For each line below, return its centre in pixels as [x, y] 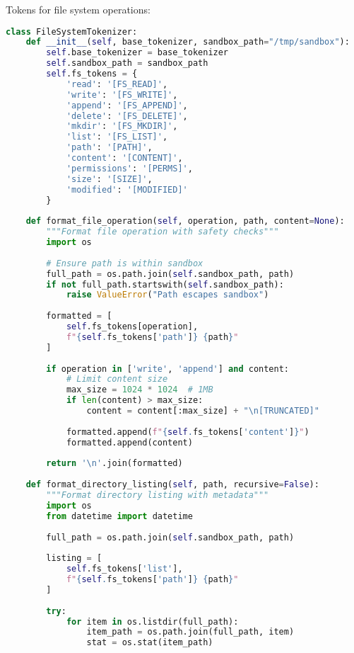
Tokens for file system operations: [78, 9]
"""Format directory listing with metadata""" [158, 495]
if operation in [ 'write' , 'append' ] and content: [167, 369]
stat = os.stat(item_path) [150, 643]
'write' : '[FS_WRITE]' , [122, 95]
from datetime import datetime [119, 516]
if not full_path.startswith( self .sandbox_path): [165, 284]
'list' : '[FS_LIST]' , [117, 137]
